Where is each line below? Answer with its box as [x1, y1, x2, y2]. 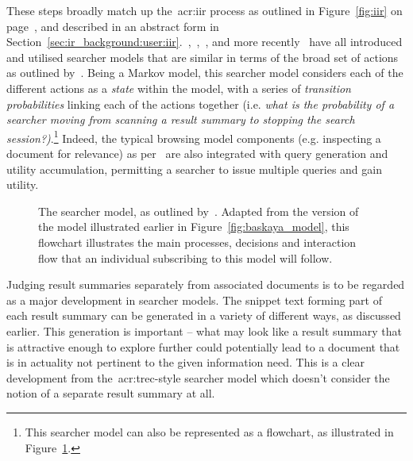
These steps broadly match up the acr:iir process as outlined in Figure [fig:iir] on [6, 2, 403, 18]
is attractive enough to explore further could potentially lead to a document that [6, 338, 400, 355]
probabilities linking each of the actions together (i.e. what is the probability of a [6, 95, 395, 112]
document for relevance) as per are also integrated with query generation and [6, 145, 388, 161]
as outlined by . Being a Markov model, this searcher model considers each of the [6, 64, 403, 81]
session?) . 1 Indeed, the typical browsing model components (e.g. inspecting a [6, 127, 381, 146]
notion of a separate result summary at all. [6, 385, 215, 401]
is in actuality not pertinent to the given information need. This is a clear [6, 354, 365, 371]
